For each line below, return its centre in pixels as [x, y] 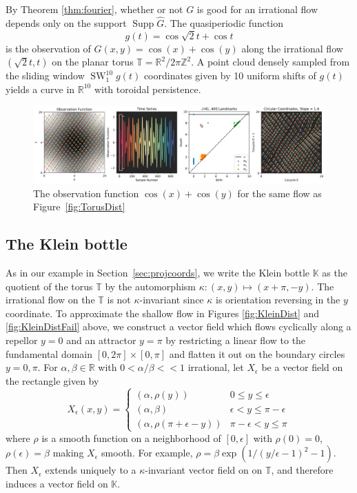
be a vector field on [302, 367]
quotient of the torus [49, 286]
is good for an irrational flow [257, 9]
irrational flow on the [50, 300]
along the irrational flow [292, 48]
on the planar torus [93, 62]
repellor [22, 340]
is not [119, 300]
